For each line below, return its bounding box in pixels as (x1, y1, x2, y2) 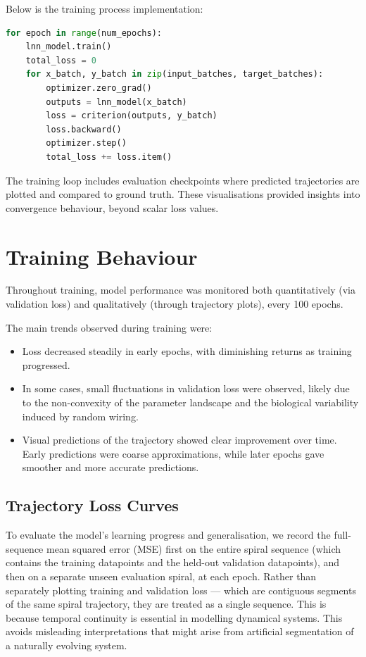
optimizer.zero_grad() (46, 82, 152, 93)
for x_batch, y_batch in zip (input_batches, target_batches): (25, 69, 324, 80)
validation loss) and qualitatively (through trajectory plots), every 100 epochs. (6, 296, 343, 311)
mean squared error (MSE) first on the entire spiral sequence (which (46, 541, 341, 556)
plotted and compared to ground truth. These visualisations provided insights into (6, 187, 360, 201)
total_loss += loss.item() (46, 151, 172, 162)
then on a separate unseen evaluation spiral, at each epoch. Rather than (6, 568, 317, 583)
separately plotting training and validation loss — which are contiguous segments (6, 582, 356, 597)
